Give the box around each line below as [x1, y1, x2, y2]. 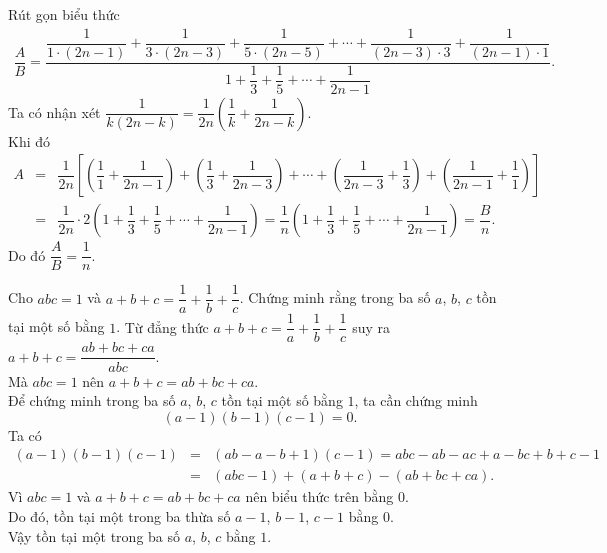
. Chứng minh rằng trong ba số [239, 287, 431, 308]
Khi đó [8, 130, 51, 151]
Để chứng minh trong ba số [8, 390, 176, 411]
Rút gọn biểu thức [8, 4, 120, 24]
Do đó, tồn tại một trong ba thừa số [8, 505, 231, 526]
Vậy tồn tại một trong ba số [8, 525, 181, 546]
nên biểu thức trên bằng [245, 486, 394, 507]
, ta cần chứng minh [354, 390, 478, 411]
